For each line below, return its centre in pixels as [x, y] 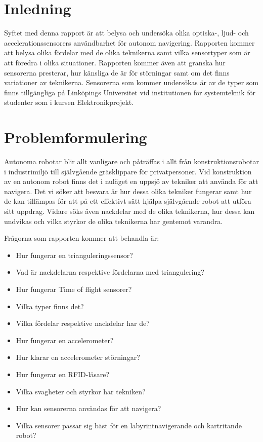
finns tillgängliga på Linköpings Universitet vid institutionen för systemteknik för [130, 92]
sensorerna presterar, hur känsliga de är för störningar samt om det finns [117, 72]
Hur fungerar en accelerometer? [65, 340]
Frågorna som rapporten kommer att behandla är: [82, 238]
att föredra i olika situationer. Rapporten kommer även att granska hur [115, 62]
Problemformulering [76, 137]
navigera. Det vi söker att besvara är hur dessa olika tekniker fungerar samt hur [128, 191]
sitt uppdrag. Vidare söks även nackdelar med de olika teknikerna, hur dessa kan [129, 211]
